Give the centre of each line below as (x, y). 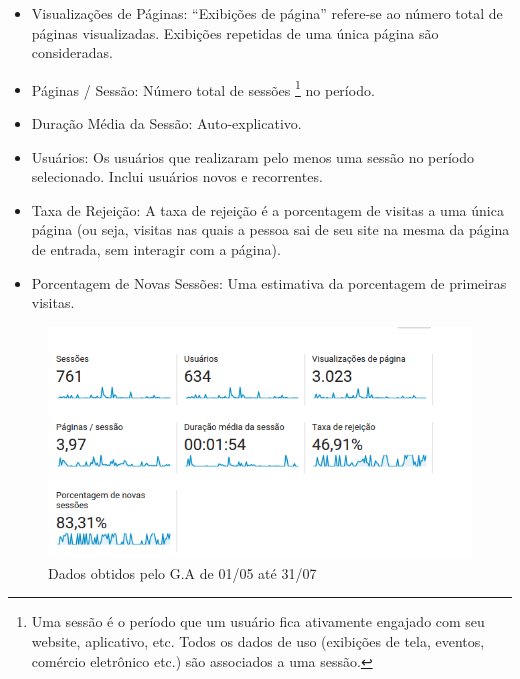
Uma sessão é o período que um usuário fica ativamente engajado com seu (258, 621)
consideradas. (72, 52)
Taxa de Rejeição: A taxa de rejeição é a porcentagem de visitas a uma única (267, 209)
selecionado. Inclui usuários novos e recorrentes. (177, 176)
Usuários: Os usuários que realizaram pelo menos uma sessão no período (253, 156)
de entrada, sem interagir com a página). (156, 249)
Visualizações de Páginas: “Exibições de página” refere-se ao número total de (267, 13)
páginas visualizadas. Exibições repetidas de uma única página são (235, 32)
